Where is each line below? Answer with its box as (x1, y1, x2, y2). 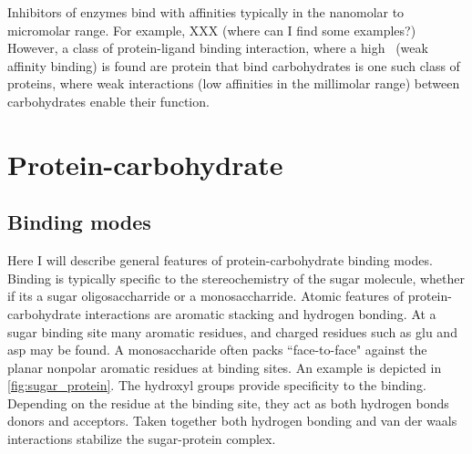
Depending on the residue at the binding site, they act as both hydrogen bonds (7, 393, 449, 412)
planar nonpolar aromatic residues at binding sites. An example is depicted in (7, 357, 442, 377)
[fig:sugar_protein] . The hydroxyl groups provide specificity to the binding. (7, 376, 426, 395)
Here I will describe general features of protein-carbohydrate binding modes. (7, 251, 433, 270)
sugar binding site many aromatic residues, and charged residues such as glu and (7, 322, 457, 341)
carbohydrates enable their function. (7, 91, 210, 110)
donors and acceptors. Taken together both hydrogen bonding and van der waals (7, 411, 457, 430)
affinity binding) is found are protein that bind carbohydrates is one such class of (7, 56, 460, 75)
